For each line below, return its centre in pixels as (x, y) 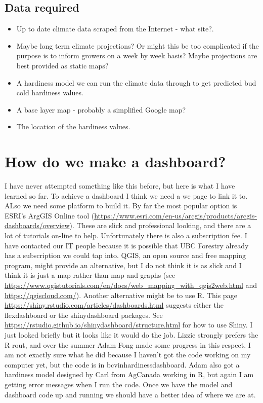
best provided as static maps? (62, 65)
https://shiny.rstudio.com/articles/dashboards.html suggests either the (114, 305)
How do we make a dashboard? (115, 161)
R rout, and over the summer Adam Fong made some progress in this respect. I (128, 344)
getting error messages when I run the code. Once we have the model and (119, 384)
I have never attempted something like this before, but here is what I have (120, 186)
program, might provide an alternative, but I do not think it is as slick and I (123, 265)
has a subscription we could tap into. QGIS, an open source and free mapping (125, 255)
